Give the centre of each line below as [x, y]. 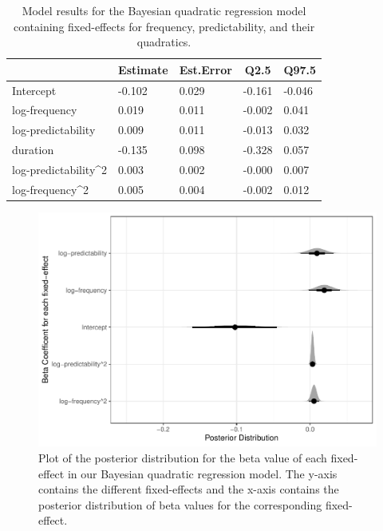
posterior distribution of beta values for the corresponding [180, 504]
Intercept [34, 90]
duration [33, 150]
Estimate [143, 69]
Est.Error [205, 69]
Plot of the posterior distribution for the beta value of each [183, 458]
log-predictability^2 [60, 169]
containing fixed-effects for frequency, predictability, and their [164, 26]
